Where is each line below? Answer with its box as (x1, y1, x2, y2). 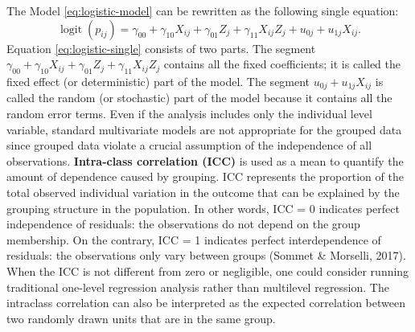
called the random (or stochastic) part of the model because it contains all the (6, 89, 392, 106)
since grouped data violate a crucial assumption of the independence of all (6, 137, 372, 154)
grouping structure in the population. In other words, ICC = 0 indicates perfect (6, 199, 400, 216)
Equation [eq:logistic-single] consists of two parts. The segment (6, 39, 316, 56)
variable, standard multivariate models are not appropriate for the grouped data (6, 121, 402, 137)
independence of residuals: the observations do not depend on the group (6, 215, 360, 232)
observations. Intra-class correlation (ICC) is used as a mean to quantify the (6, 152, 404, 169)
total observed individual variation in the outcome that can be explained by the (6, 184, 400, 200)
